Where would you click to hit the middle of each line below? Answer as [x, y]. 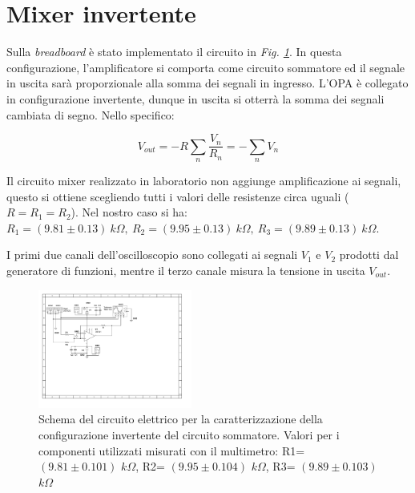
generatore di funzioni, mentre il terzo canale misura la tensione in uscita [186, 270]
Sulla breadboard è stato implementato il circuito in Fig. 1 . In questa [174, 52]
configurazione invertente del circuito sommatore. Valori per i [189, 435]
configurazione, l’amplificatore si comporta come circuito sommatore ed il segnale [205, 67]
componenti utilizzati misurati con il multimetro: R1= [172, 450]
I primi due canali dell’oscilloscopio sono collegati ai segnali [152, 255]
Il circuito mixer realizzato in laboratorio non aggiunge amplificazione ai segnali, [204, 180]
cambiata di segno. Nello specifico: [91, 114]
